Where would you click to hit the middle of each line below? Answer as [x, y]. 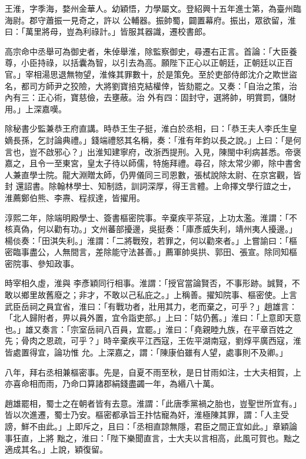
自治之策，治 [272, 86]
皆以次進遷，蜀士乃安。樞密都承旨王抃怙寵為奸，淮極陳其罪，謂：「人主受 [147, 415]
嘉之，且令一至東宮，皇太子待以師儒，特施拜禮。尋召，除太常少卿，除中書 [149, 163]
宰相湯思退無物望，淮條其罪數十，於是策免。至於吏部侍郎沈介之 [149, 74]
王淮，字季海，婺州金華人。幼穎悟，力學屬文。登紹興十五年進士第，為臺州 [149, 8]
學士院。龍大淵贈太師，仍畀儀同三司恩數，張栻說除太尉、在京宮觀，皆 [165, 174]
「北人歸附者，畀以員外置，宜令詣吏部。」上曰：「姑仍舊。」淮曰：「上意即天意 [153, 318]
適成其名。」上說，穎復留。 [56, 449]
